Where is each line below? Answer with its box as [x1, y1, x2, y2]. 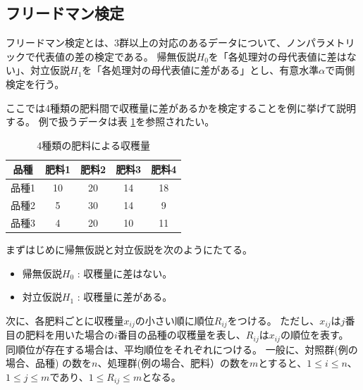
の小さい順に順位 [135, 313, 214, 327]
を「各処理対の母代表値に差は [208, 49, 347, 63]
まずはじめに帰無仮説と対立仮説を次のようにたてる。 [6, 241, 252, 256]
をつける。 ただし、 [227, 313, 320, 327]
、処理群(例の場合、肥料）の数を [97, 356, 250, 370]
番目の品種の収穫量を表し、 [117, 327, 246, 342]
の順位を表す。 [280, 327, 349, 342]
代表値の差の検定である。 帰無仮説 [35, 49, 197, 63]
